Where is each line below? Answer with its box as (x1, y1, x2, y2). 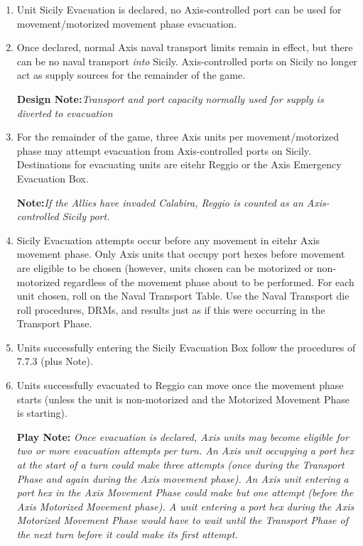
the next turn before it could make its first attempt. (16, 527, 238, 541)
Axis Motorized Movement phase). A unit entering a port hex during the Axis (16, 498, 354, 513)
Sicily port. (62, 209, 110, 224)
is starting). (16, 405, 67, 420)
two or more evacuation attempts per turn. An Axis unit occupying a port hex (16, 443, 354, 458)
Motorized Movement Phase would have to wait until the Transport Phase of (16, 513, 348, 528)
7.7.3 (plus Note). (16, 354, 93, 368)
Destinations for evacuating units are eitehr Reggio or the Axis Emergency (16, 157, 342, 172)
